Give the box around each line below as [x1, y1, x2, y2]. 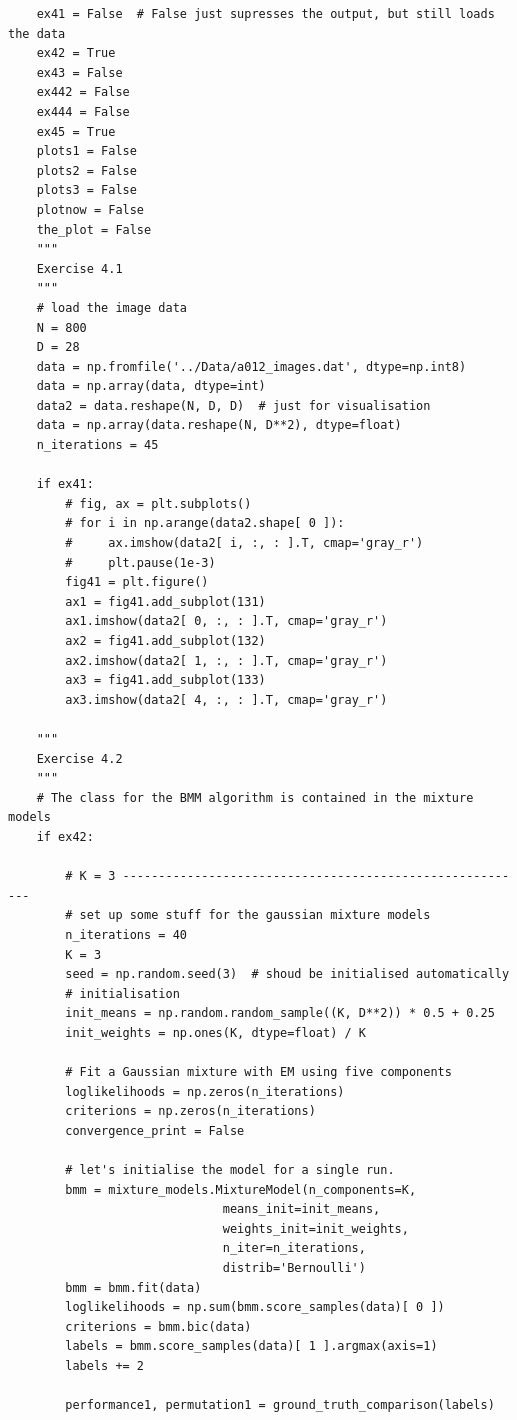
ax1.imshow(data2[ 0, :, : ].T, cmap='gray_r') [65, 614, 388, 629]
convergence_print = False [65, 1123, 245, 1138]
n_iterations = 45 [36, 438, 159, 453]
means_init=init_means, [222, 1202, 381, 1217]
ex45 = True [36, 124, 116, 139]
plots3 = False [36, 183, 137, 198]
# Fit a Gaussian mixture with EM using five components [65, 1065, 452, 1080]
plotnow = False [36, 202, 145, 217]
